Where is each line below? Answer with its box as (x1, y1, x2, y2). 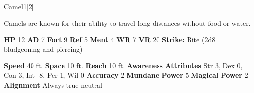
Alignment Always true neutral (4, 79, 102, 90)
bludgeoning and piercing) (4, 44, 83, 54)
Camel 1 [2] (4, 1, 34, 11)
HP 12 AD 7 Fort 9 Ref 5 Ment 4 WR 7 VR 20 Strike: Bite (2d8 (4, 34, 216, 45)
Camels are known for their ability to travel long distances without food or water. (4, 18, 251, 28)
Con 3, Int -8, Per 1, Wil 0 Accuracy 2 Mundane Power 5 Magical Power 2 (4, 70, 248, 80)
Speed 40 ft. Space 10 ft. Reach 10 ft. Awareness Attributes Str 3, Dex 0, (4, 60, 243, 70)
